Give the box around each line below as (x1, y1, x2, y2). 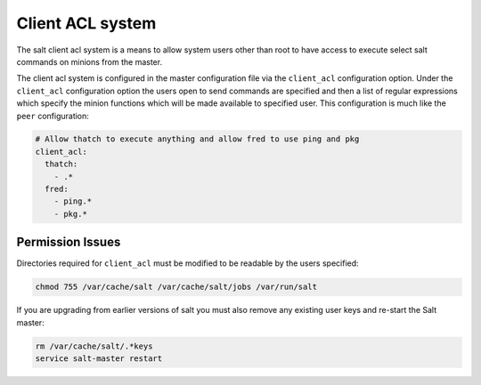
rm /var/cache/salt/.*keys (35, 341, 153, 351)
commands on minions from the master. (16, 56, 163, 67)
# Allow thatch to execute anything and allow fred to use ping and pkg (35, 134, 360, 144)
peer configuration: (16, 110, 89, 121)
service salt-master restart (35, 354, 163, 364)
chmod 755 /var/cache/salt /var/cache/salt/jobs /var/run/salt (35, 282, 318, 293)
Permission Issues (16, 235, 121, 250)
